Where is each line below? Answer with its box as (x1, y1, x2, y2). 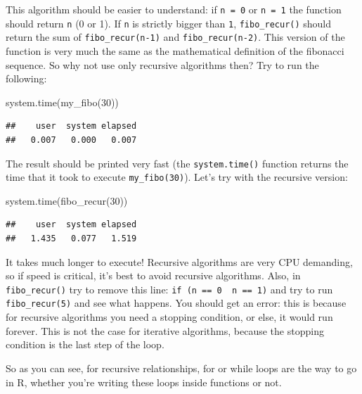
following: (6, 71, 47, 86)
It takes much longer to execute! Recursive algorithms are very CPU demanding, (6, 254, 353, 269)
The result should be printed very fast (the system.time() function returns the (6, 155, 349, 170)
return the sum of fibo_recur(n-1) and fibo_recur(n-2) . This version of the (6, 30, 345, 44)
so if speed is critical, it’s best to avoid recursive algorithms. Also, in (6, 268, 301, 283)
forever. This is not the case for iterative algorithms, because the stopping (6, 323, 324, 338)
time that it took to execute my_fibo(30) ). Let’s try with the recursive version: (6, 170, 348, 184)
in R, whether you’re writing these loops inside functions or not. (6, 374, 282, 389)
